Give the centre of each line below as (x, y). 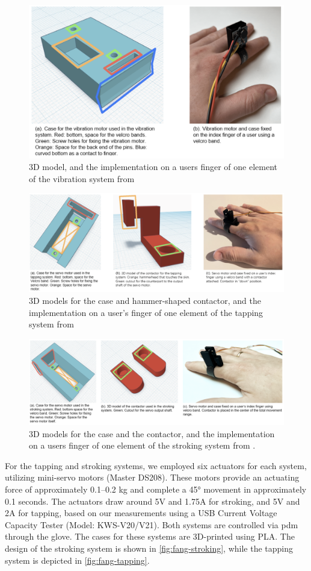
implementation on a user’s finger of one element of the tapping (146, 312)
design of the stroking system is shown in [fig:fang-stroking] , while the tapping (149, 548)
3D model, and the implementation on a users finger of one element (153, 167)
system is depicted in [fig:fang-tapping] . (77, 560)
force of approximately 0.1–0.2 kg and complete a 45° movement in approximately (156, 489)
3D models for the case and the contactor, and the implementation (152, 433)
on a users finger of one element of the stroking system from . (142, 445)
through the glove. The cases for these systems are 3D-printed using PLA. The (150, 536)
